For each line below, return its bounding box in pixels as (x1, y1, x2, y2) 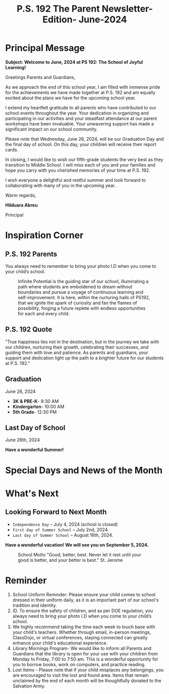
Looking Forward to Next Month (5, 508, 107, 516)
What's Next (5, 487, 59, 499)
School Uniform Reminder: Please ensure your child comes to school (12, 591, 156, 597)
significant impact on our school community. (5, 126, 98, 132)
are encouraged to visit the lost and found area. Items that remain (12, 672, 149, 678)
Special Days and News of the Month (5, 464, 163, 476)
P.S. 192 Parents (5, 250, 58, 258)
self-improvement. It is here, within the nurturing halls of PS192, (18, 294, 150, 300)
